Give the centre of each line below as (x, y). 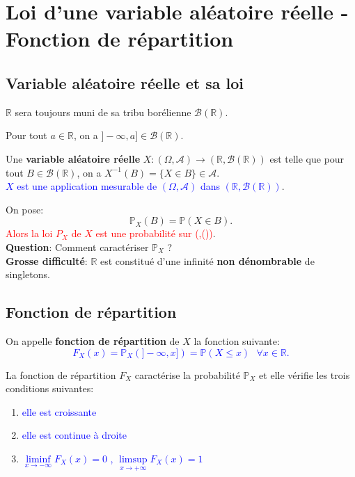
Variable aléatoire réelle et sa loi (125, 82)
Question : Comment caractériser (77, 246)
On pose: (25, 209)
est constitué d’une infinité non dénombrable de (207, 260)
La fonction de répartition (61, 374)
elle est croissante (59, 411)
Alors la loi (29, 233)
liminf (38, 459)
